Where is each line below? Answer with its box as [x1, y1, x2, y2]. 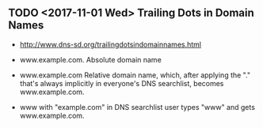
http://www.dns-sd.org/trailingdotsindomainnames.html [19, 40, 202, 49]
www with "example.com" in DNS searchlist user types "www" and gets [19, 102, 256, 111]
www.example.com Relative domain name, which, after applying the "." [19, 70, 251, 80]
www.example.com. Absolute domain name [19, 55, 162, 64]
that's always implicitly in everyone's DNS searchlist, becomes [19, 78, 224, 88]
